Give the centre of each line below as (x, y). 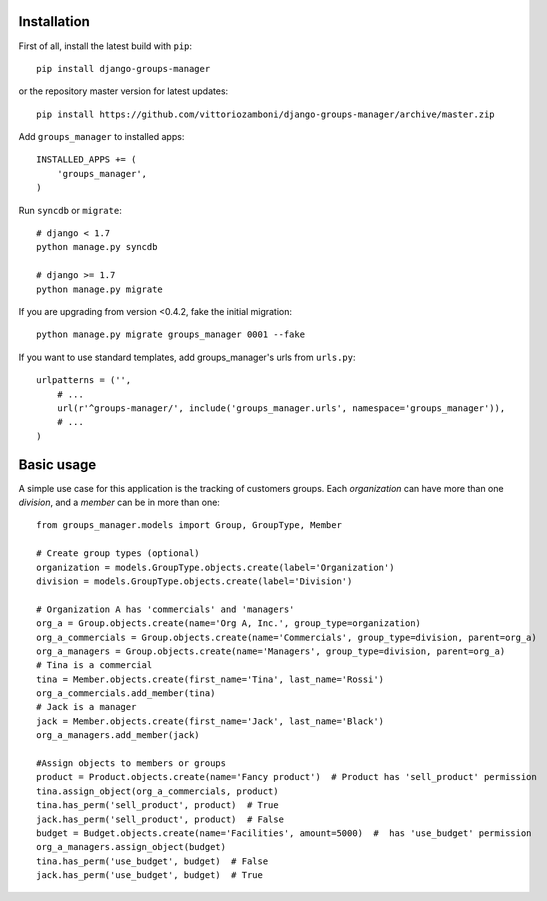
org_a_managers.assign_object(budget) (131, 847)
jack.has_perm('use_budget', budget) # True (150, 875)
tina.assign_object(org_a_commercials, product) (157, 791)
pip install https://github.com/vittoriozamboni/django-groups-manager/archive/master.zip (265, 114)
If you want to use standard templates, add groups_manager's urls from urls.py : (187, 357)
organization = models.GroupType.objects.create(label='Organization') (215, 567)
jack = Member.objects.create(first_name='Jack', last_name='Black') (210, 721)
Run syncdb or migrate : (70, 210)
